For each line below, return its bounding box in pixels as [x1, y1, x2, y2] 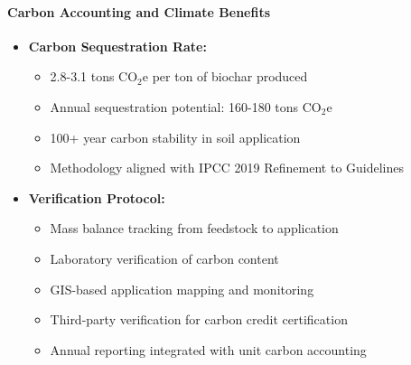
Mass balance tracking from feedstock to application [50, 219, 339, 238]
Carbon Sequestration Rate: [28, 36, 207, 55]
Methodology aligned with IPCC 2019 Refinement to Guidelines [50, 158, 405, 177]
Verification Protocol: [28, 188, 165, 207]
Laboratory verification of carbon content [50, 248, 279, 267]
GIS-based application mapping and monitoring [50, 279, 314, 298]
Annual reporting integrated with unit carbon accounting [50, 340, 367, 359]
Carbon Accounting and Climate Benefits [7, 2, 271, 21]
